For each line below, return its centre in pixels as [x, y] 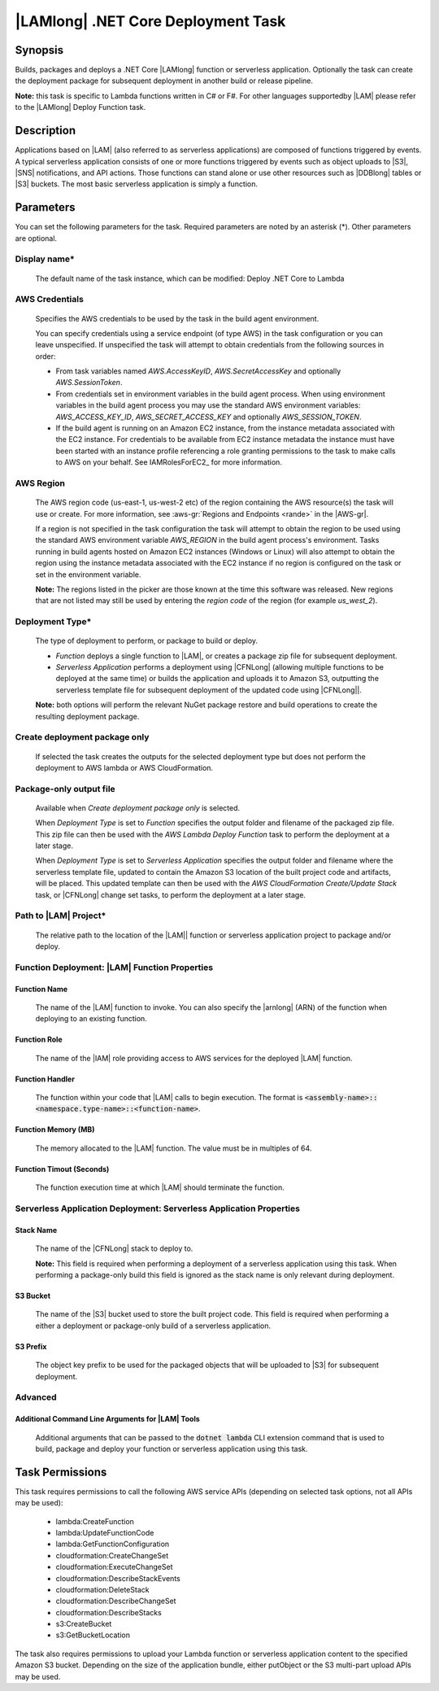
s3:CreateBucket [84, 1624]
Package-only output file [65, 789]
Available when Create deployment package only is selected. [137, 808]
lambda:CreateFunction [95, 1521]
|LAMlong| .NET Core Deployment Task [150, 21]
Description [46, 131]
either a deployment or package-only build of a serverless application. [153, 1326]
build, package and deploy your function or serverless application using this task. [172, 1448]
